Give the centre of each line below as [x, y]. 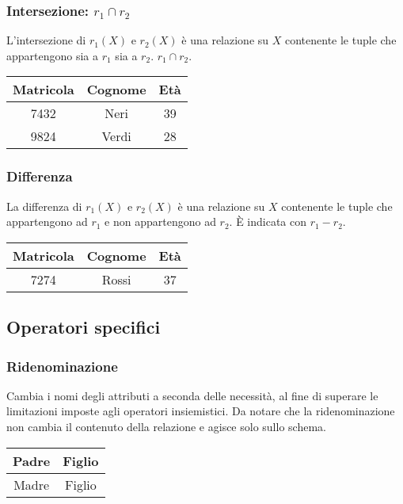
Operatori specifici [84, 327]
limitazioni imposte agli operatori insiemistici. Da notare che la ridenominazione [201, 411]
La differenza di [44, 206]
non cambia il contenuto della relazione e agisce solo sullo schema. [166, 426]
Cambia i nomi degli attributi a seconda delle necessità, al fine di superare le [192, 395]
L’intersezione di [46, 40]
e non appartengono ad [160, 221]
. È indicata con [268, 221]
